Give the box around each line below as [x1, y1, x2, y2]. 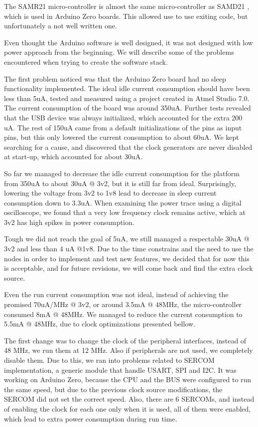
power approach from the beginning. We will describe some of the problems [4, 47, 234, 57]
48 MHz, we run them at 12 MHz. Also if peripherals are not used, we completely [4, 345, 253, 355]
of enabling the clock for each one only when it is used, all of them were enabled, [4, 403, 251, 414]
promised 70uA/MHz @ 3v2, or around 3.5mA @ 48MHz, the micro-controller [4, 299, 242, 310]
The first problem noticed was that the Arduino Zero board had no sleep [4, 73, 226, 84]
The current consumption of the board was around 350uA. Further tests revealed [4, 103, 251, 113]
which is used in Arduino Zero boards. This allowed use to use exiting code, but [4, 10, 248, 21]
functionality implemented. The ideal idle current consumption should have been [4, 83, 250, 94]
